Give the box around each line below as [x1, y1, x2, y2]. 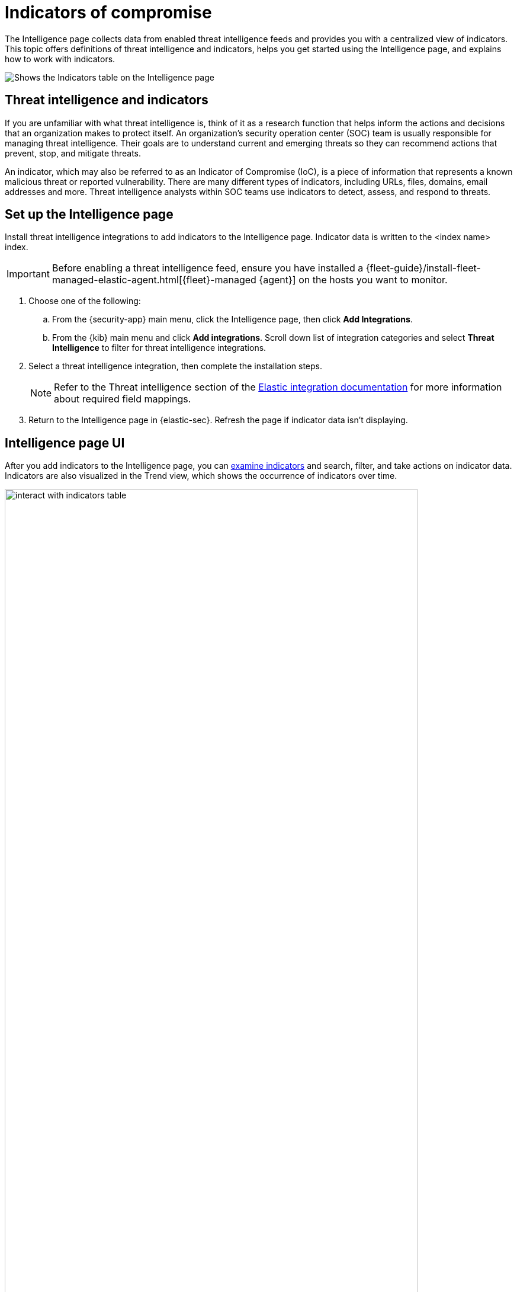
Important [7, 268, 50, 280]
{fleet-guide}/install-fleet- [365, 262, 481, 274]
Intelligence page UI [5, 435, 125, 450]
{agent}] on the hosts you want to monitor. [259, 274, 448, 286]
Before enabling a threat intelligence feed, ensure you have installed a [52, 262, 364, 274]
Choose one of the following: [28, 296, 141, 306]
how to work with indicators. [5, 53, 115, 64]
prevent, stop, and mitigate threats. [5, 148, 142, 158]
